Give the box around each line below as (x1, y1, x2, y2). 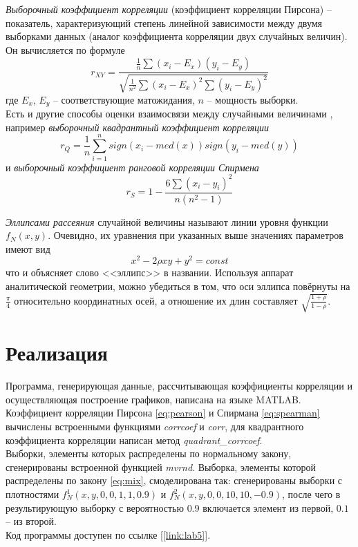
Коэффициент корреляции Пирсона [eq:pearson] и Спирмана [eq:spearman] (6, 405, 320, 420)
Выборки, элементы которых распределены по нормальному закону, (6, 446, 292, 461)
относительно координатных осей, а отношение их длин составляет (14, 293, 298, 307)
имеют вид (6, 241, 50, 256)
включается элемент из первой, (202, 500, 334, 515)
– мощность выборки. (207, 92, 299, 106)
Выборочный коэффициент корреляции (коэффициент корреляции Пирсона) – (6, 2, 332, 16)
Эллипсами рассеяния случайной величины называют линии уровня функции (6, 214, 328, 229)
